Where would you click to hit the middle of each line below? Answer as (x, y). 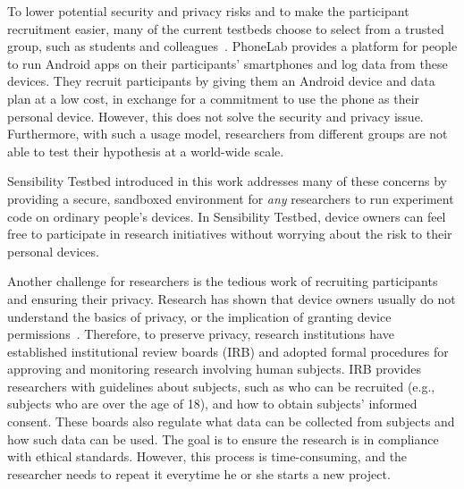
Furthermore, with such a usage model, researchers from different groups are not (228, 134)
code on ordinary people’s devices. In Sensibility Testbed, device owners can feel (227, 216)
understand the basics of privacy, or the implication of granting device (199, 316)
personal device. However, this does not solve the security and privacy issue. (215, 116)
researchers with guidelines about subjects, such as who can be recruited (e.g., (221, 386)
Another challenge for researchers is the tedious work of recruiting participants (223, 281)
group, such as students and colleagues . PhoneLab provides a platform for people (232, 46)
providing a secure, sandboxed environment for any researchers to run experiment (231, 198)
